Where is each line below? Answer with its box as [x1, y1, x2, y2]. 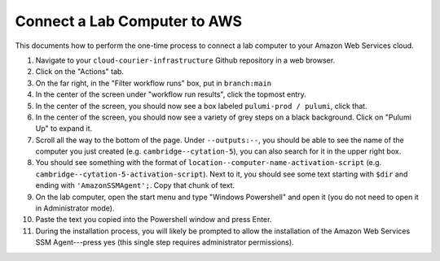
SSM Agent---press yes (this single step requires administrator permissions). [35, 237, 294, 247]
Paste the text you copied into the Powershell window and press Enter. [35, 215, 272, 224]
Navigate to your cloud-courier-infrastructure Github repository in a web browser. [35, 55, 336, 65]
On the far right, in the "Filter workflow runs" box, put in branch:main [35, 78, 272, 88]
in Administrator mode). [35, 203, 115, 213]
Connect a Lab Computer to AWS [15, 12, 243, 30]
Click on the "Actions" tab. [35, 67, 124, 76]
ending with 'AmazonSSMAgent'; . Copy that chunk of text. [35, 181, 235, 190]
